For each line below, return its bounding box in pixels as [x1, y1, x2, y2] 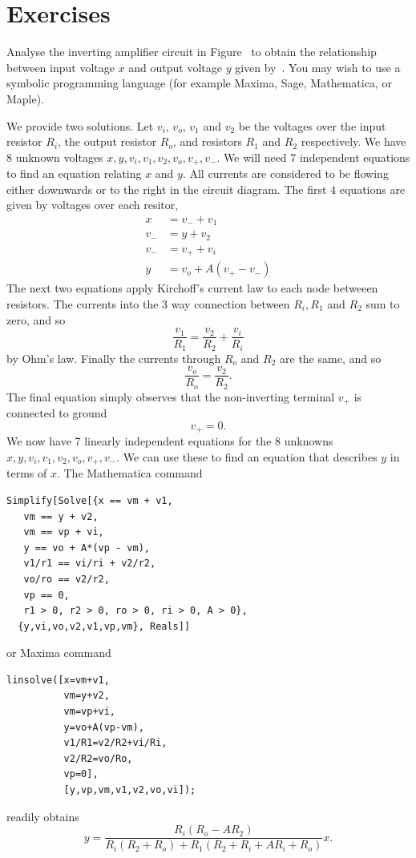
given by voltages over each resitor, [6, 196, 179, 213]
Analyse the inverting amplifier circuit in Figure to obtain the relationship [6, 43, 377, 60]
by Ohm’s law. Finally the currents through [6, 349, 221, 366]
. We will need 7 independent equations [216, 148, 410, 165]
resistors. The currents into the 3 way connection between [6, 296, 290, 312]
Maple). [6, 90, 45, 107]
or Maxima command [6, 644, 111, 661]
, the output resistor [58, 133, 157, 150]
